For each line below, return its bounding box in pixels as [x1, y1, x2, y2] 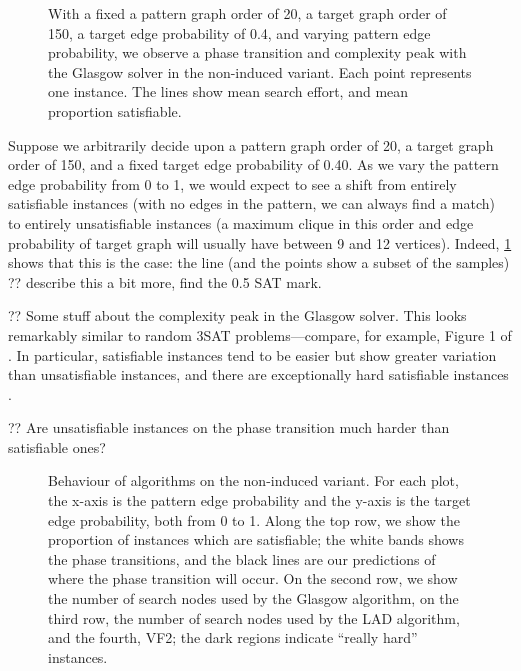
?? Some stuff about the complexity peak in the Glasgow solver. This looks [8, 305, 467, 326]
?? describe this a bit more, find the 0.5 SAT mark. [8, 271, 322, 292]
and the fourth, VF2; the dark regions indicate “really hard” [48, 627, 418, 648]
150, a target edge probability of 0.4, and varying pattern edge [48, 22, 431, 43]
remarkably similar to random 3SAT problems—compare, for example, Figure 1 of [8, 324, 512, 345]
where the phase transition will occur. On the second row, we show [48, 568, 458, 589]
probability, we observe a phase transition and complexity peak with [48, 42, 467, 63]
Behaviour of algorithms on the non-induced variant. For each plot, [48, 470, 459, 491]
